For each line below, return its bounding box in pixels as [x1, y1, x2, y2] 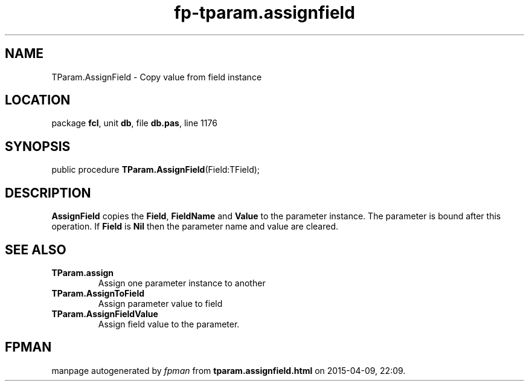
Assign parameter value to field [98, 298, 223, 309]
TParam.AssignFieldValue [51, 308, 158, 319]
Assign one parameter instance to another [98, 277, 266, 288]
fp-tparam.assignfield [174, 2, 355, 23]
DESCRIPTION [5, 185, 91, 201]
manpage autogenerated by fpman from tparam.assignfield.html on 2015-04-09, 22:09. [51, 365, 406, 376]
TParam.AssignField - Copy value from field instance [51, 71, 262, 82]
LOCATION [5, 92, 71, 108]
